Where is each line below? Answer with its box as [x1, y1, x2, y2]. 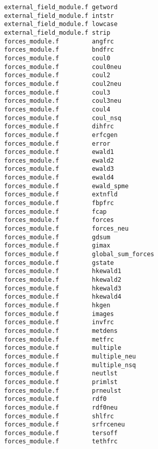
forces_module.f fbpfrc [4, 199, 114, 207]
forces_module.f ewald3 [4, 165, 114, 173]
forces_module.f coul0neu [4, 63, 122, 71]
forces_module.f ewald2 [4, 156, 114, 164]
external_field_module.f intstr [4, 12, 114, 19]
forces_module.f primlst [4, 378, 118, 386]
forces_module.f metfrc [4, 335, 114, 343]
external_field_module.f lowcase [4, 20, 118, 28]
